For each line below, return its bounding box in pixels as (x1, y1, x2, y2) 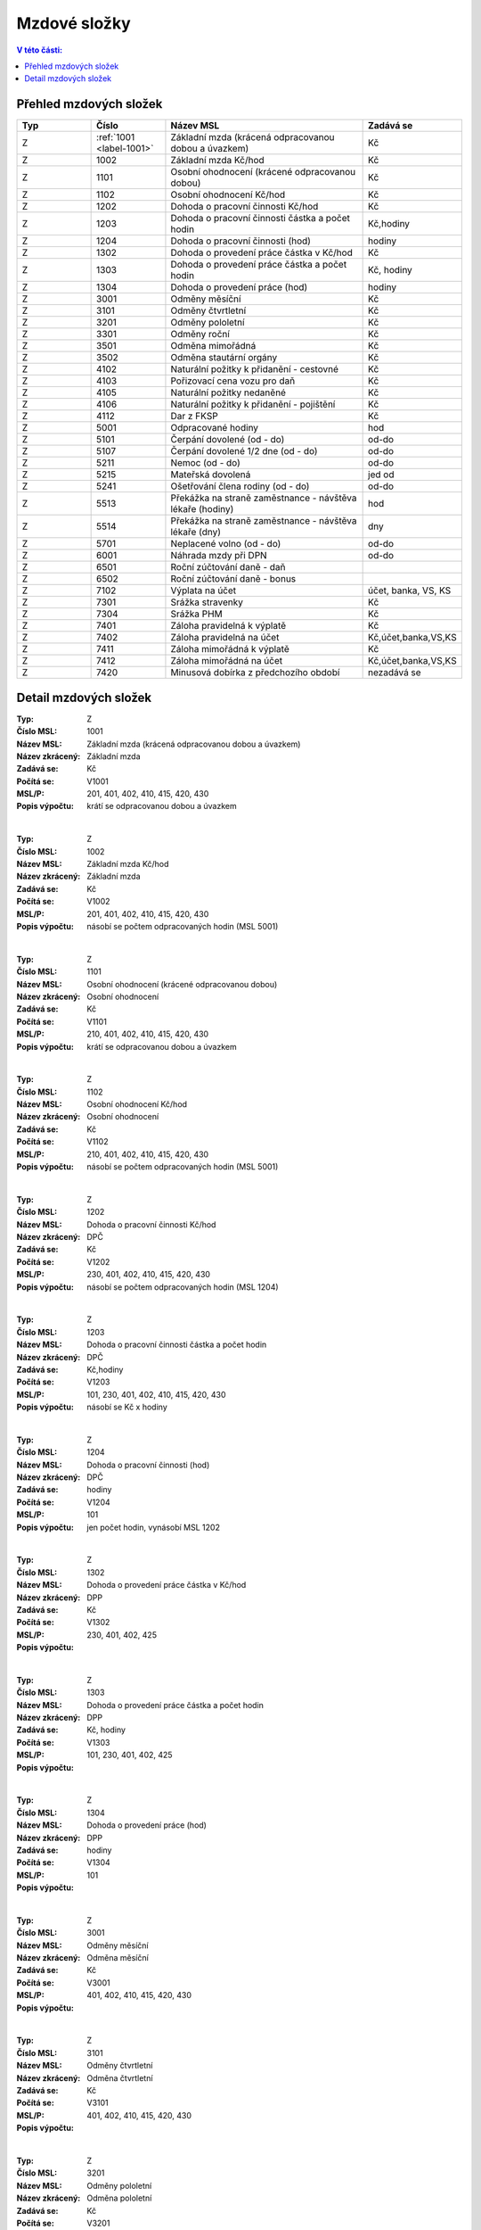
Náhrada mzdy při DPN (170, 549, 267, 562)
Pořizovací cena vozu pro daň (170, 375, 296, 387)
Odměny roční (170, 328, 231, 341)
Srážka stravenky (170, 596, 244, 608)
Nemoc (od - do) (170, 457, 240, 469)
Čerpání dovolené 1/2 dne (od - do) (170, 445, 318, 458)
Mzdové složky (16, 13, 131, 33)
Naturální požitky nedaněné (170, 386, 287, 399)
